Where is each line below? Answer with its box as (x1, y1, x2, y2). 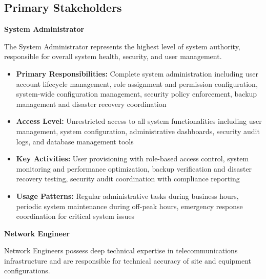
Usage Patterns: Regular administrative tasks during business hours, (16, 190, 239, 201)
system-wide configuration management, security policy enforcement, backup (16, 88, 257, 99)
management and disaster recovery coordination (16, 98, 167, 109)
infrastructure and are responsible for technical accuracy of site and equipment (4, 255, 252, 266)
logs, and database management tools (16, 136, 134, 146)
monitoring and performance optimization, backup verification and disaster (16, 163, 252, 174)
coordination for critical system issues (16, 211, 135, 221)
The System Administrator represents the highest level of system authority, (4, 41, 240, 51)
